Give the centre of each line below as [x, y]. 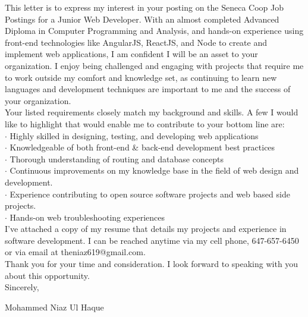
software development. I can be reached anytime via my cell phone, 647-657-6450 [152, 240]
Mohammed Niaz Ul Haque [54, 307]
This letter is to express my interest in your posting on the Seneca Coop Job [144, 7]
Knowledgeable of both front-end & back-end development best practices [142, 147]
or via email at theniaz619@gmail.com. [75, 252]
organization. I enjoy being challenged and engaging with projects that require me [154, 65]
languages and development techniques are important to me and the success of [148, 89]
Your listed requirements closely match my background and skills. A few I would [152, 112]
